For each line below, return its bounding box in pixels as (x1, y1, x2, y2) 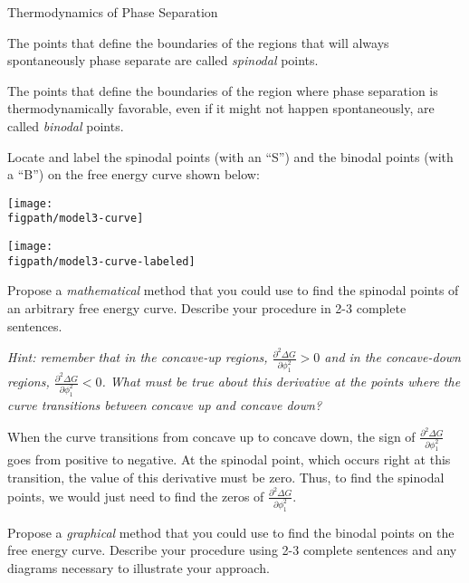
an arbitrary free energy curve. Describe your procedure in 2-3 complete (7, 298, 407, 317)
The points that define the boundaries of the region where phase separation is (7, 81, 438, 100)
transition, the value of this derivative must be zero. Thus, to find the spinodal (7, 468, 445, 487)
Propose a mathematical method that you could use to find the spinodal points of (7, 281, 459, 300)
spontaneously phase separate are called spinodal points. (7, 51, 319, 70)
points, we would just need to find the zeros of (7, 486, 264, 505)
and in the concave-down (324, 348, 461, 367)
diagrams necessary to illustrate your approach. (7, 558, 270, 577)
